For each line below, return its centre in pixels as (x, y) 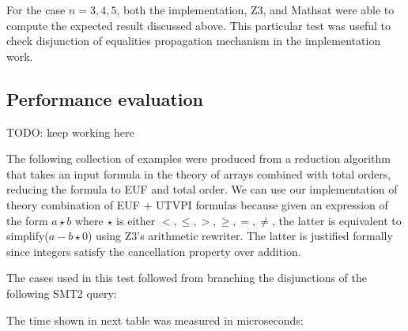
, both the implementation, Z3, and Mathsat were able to (255, 9)
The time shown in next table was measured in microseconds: (155, 320)
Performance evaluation (105, 98)
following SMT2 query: (62, 293)
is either (136, 220)
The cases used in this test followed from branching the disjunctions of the (187, 278)
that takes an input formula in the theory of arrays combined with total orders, (199, 173)
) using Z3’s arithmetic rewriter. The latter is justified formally (240, 236)
